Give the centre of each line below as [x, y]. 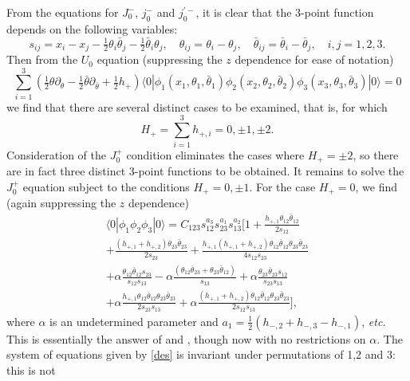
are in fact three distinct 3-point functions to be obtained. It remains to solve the [205, 170]
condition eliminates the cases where [215, 154]
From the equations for [63, 12]
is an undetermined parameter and [134, 321]
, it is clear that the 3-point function [285, 12]
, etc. [374, 321]
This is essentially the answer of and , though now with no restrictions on [186, 338]
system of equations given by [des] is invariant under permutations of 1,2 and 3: [201, 354]
